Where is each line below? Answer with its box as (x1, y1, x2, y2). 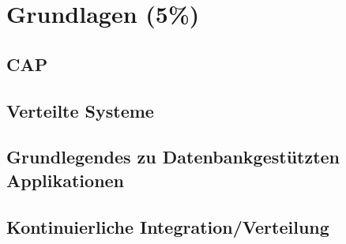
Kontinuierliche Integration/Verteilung (6, 214, 329, 238)
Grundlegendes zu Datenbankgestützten (6, 145, 340, 169)
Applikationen (6, 167, 125, 192)
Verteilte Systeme (6, 98, 154, 122)
